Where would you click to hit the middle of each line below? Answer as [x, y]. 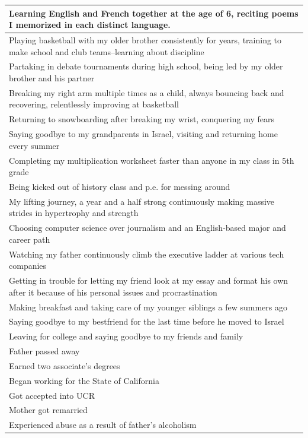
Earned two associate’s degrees [65, 365]
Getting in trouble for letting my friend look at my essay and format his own [149, 280]
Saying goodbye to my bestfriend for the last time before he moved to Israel [147, 321]
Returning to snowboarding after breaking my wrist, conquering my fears [142, 119]
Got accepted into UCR [52, 395]
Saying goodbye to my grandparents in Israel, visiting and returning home [143, 134]
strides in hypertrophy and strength [74, 213]
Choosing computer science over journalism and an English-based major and [147, 228]
